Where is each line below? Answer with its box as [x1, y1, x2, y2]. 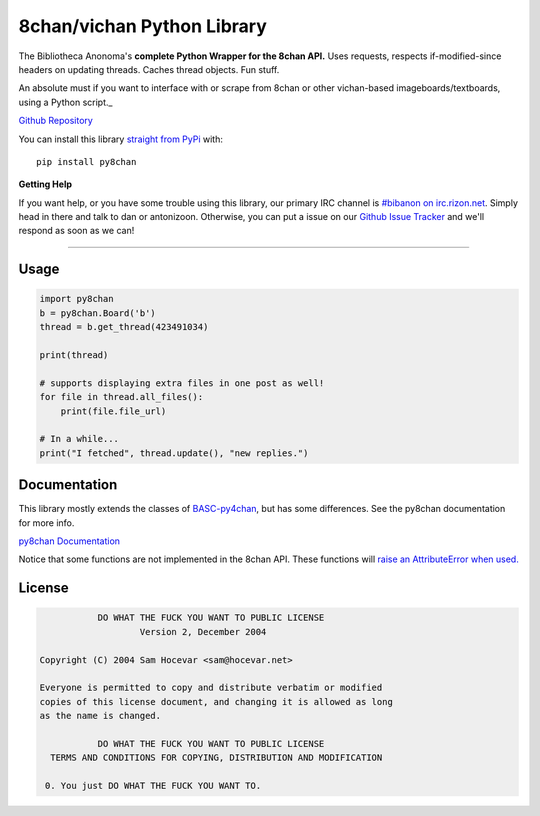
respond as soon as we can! [18, 225, 135, 237]
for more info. [18, 516, 75, 529]
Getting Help [18, 178, 73, 190]
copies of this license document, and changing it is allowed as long [39, 696, 394, 707]
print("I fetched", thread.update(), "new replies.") [39, 447, 309, 459]
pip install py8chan [36, 156, 137, 167]
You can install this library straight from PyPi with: [18, 133, 224, 145]
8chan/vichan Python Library [18, 15, 267, 37]
